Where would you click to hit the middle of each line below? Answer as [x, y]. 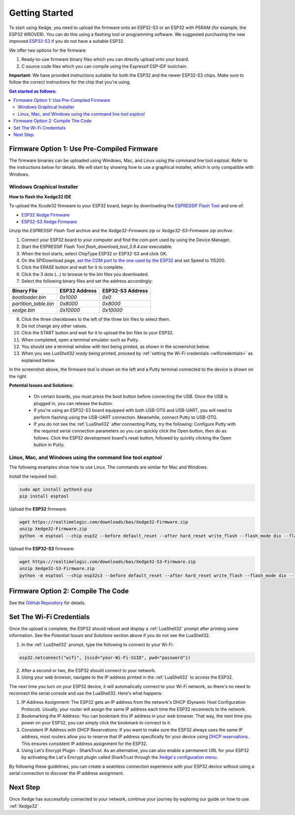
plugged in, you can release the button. [73, 403]
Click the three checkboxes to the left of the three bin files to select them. [96, 319]
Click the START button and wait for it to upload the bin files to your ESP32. [98, 333]
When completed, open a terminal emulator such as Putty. [80, 340]
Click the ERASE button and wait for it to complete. [73, 267]
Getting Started [41, 13]
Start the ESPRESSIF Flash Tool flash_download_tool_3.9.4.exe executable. [97, 247]
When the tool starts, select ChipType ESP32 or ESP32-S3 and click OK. [94, 253]
